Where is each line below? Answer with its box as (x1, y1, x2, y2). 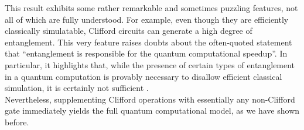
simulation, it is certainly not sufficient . (5, 82, 149, 94)
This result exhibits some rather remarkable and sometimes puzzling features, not (5, 2, 298, 13)
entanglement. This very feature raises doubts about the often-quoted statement (5, 36, 292, 48)
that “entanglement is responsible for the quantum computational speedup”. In (5, 47, 288, 59)
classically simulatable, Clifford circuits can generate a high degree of (5, 24, 252, 37)
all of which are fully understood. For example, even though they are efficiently (5, 13, 289, 25)
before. (5, 115, 29, 128)
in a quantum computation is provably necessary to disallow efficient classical (5, 70, 282, 82)
